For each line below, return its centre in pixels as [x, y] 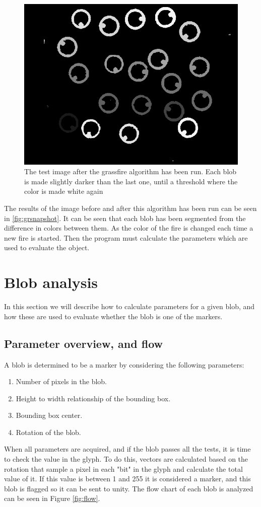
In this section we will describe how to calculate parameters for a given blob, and [129, 306]
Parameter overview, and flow [83, 343]
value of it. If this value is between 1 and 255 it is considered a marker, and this [127, 479]
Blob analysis [51, 282]
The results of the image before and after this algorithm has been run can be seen [130, 208]
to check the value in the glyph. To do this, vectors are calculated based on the [126, 459]
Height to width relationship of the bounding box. [93, 398]
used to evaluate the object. [47, 247]
